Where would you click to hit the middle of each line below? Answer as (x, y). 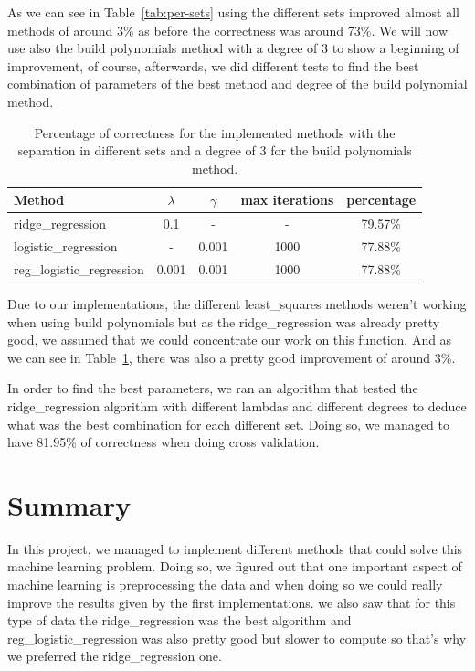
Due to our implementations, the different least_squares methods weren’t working (237, 303)
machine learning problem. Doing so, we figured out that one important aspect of (235, 566)
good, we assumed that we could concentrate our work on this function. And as (230, 340)
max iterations (287, 200)
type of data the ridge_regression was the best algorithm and (179, 620)
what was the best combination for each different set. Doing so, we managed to (228, 424)
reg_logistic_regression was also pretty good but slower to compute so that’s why (237, 638)
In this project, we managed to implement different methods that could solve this (235, 548)
